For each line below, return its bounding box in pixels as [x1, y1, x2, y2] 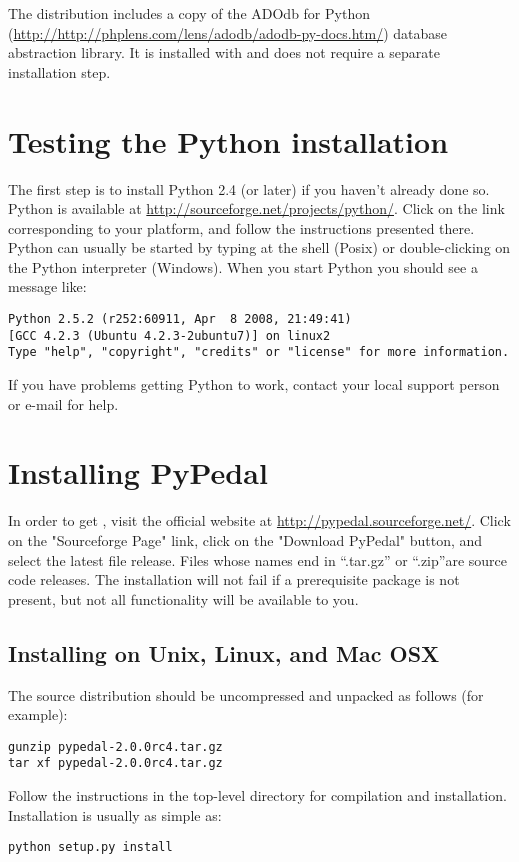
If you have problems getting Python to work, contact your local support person [8, 374, 500, 395]
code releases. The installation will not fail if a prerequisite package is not [8, 569, 460, 590]
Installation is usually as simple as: [8, 804, 222, 825]
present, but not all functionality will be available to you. [8, 588, 359, 609]
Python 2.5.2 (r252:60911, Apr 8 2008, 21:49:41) [8, 312, 352, 327]
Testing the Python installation [8, 120, 449, 161]
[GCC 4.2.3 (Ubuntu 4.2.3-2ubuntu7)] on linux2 [8, 328, 331, 343]
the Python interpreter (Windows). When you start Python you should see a [8, 256, 478, 277]
